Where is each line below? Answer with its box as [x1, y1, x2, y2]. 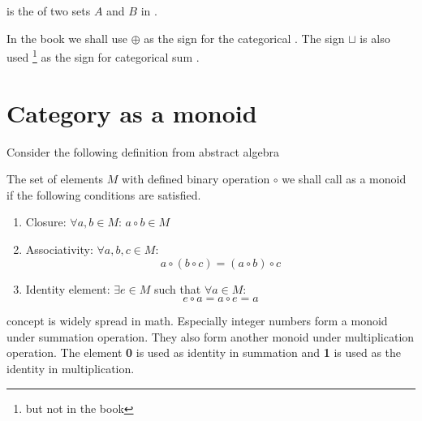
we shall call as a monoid [282, 170, 407, 187]
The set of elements [6, 170, 104, 187]
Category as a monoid [6, 96, 257, 129]
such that [153, 280, 201, 297]
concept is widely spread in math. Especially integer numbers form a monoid [6, 312, 388, 329]
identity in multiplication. [6, 359, 135, 376]
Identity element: [25, 280, 110, 297]
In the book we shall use [6, 29, 128, 46]
